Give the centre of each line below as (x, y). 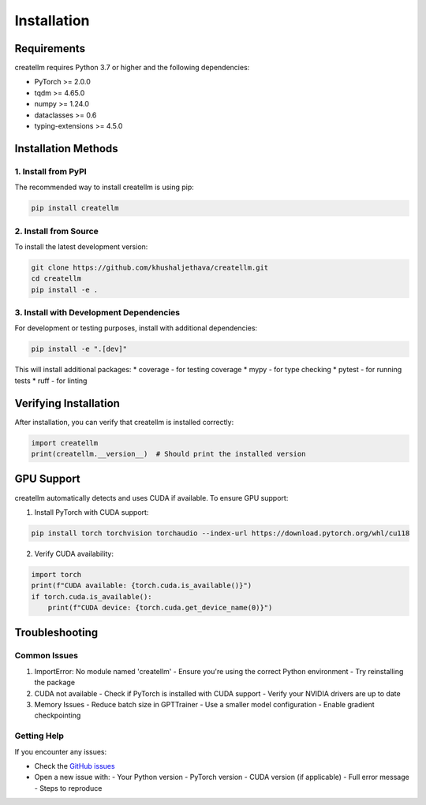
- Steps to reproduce (68, 788)
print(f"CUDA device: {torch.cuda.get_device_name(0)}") (160, 608)
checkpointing (58, 716)
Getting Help (39, 736)
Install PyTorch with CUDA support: (92, 512)
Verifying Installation (67, 403)
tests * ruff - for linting (51, 380)
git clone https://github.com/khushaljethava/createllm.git (150, 267)
